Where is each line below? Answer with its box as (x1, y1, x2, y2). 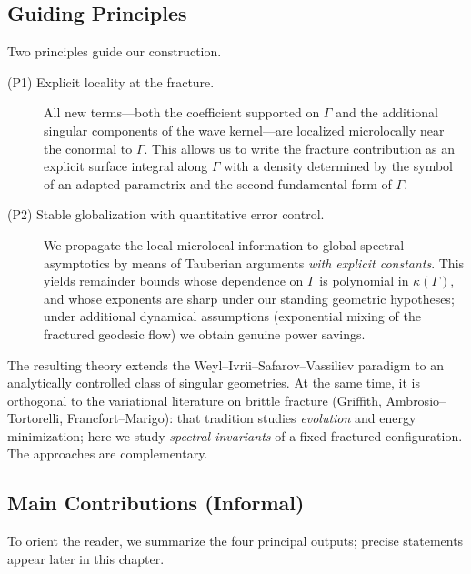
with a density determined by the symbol (224, 156, 453, 176)
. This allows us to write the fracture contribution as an (144, 138, 456, 157)
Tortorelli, (7, 408, 64, 428)
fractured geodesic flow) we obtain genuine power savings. (44, 324, 366, 343)
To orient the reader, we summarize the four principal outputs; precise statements (7, 531, 464, 550)
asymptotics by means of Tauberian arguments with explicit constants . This (44, 253, 465, 272)
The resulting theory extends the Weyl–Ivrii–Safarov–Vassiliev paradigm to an (7, 355, 445, 374)
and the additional (336, 103, 438, 122)
